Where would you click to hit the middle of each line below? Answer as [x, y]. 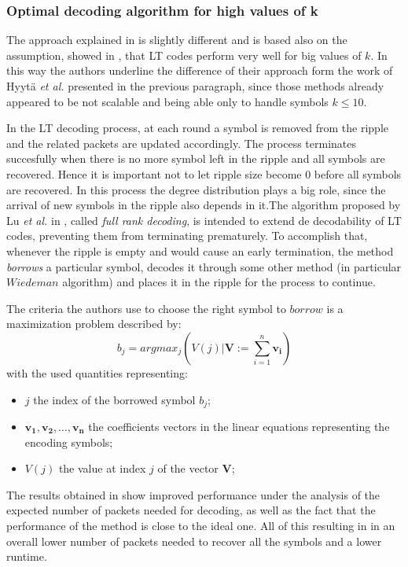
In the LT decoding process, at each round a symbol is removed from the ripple [198, 128]
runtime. [27, 556]
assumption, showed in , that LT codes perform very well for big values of [184, 55]
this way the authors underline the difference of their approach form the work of [200, 70]
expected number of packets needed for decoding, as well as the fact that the [191, 510]
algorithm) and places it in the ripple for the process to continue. [219, 282]
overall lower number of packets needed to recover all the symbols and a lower [194, 541]
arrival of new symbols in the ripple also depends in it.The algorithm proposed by [204, 205]
